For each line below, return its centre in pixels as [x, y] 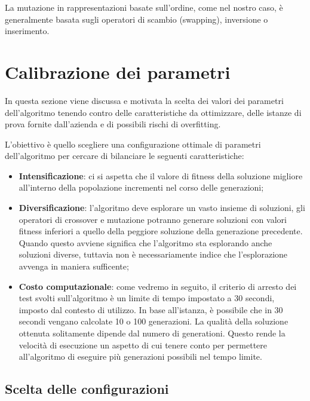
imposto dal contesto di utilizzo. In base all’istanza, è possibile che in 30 [151, 309]
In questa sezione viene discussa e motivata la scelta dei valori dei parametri [144, 100]
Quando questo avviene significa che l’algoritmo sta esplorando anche [145, 242]
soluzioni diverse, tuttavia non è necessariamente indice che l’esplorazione [153, 254]
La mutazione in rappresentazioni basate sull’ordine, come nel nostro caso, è [144, 7]
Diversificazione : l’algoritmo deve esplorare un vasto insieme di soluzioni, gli [162, 208]
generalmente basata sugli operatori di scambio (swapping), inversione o [136, 19]
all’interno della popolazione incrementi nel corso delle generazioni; [141, 187]
